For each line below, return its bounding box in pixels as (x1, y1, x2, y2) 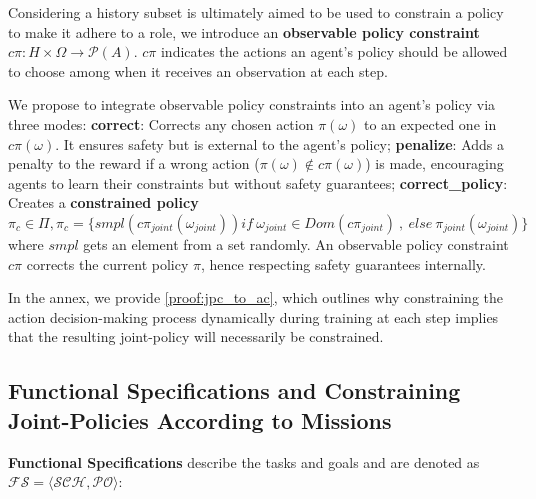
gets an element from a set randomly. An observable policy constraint (83, 233, 509, 254)
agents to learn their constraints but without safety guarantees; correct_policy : (8, 172, 508, 193)
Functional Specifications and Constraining (8, 375, 461, 406)
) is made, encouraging (365, 153, 504, 174)
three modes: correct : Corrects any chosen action (8, 113, 314, 134)
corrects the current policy (26, 253, 189, 274)
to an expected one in (363, 113, 497, 134)
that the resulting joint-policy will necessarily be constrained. (8, 326, 384, 347)
